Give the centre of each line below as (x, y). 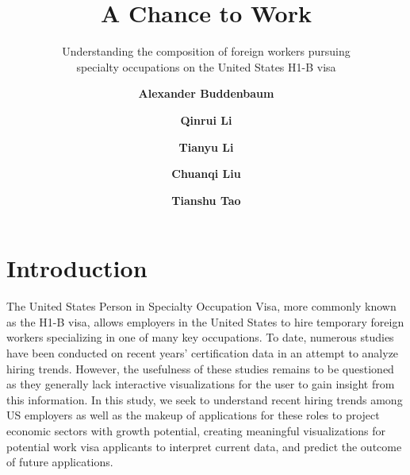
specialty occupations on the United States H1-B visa (206, 66)
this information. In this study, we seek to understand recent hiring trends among (205, 399)
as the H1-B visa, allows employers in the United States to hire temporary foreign (205, 321)
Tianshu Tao (206, 200)
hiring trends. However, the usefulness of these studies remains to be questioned (200, 368)
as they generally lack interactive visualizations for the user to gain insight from (201, 384)
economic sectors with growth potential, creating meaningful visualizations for (196, 430)
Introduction (77, 268)
